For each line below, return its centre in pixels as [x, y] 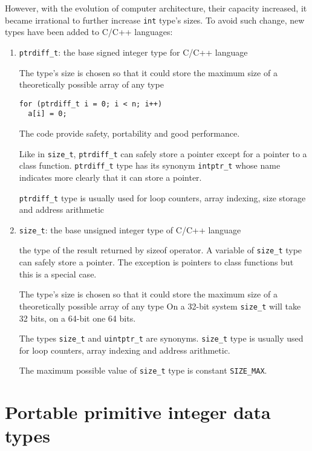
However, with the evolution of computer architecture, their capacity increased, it [156, 8]
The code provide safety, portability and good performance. [129, 133]
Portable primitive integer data [138, 412]
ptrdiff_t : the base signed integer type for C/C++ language [133, 52]
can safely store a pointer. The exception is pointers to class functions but [156, 262]
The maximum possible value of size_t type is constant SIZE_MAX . [143, 370]
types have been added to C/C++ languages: [89, 32]
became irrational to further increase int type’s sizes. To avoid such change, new [155, 20]
